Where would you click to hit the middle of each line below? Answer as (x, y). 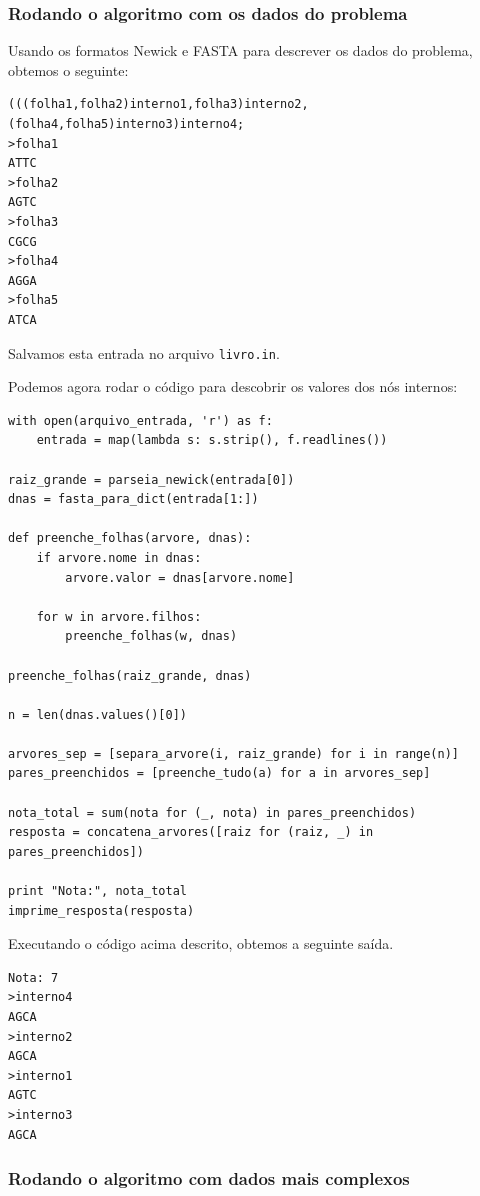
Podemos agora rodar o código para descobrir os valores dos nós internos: (233, 386)
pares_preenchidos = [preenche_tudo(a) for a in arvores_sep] (219, 773)
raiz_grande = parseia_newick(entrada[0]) (151, 479)
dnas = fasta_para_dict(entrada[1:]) (133, 499)
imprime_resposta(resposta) (101, 910)
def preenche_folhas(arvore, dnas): (130, 538)
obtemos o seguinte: (68, 69)
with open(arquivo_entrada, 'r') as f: (140, 420)
